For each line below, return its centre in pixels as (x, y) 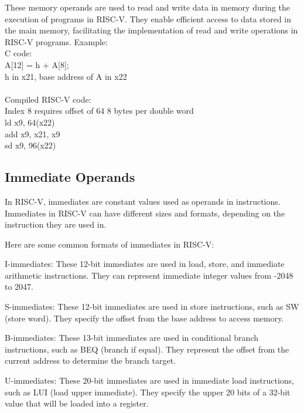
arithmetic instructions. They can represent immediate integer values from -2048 (149, 275)
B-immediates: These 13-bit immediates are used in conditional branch (131, 338)
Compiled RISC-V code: (48, 99)
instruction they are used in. (56, 224)
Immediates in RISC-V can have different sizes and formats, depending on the (145, 213)
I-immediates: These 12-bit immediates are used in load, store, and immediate (145, 264)
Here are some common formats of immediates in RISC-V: (110, 244)
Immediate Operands (70, 177)
